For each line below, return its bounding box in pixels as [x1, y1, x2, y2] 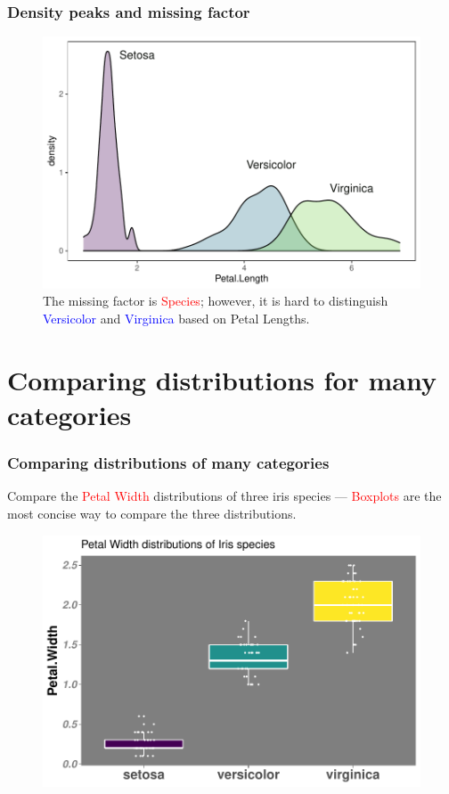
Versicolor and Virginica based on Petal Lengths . [43, 309, 310, 328]
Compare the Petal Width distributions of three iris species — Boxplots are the [7, 487, 442, 505]
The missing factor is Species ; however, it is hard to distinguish [43, 291, 388, 310]
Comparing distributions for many [7, 361, 437, 397]
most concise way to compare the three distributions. [7, 504, 297, 523]
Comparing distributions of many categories [7, 452, 330, 474]
